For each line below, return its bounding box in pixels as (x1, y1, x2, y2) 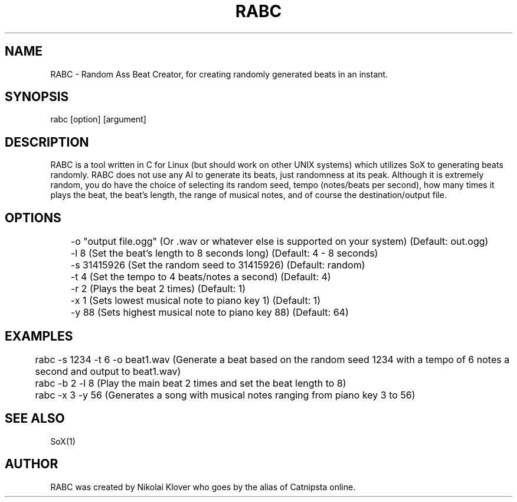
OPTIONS (5, 210, 61, 225)
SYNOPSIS (5, 89, 69, 105)
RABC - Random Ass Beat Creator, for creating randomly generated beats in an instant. (50, 69, 388, 79)
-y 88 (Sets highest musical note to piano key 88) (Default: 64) (70, 306, 349, 319)
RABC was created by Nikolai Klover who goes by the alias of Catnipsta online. (50, 481, 356, 492)
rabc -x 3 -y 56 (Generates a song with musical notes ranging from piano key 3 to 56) (35, 388, 415, 401)
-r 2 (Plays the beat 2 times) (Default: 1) (70, 283, 246, 295)
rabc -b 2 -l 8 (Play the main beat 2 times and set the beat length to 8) (35, 377, 346, 389)
